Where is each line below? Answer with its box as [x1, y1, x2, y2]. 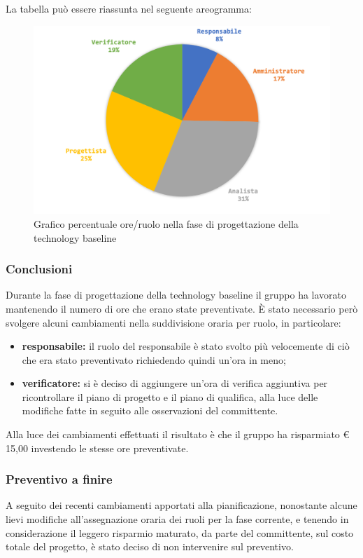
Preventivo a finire [6, 470, 113, 488]
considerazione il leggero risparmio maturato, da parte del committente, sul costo [6, 525, 354, 540]
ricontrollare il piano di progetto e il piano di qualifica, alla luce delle [22, 389, 318, 404]
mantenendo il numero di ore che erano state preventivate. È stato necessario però [6, 301, 358, 315]
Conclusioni [6, 260, 73, 278]
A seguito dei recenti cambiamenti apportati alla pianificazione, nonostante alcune [6, 498, 357, 512]
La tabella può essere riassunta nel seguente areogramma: [6, 1, 252, 15]
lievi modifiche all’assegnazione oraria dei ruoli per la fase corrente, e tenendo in [6, 512, 349, 526]
